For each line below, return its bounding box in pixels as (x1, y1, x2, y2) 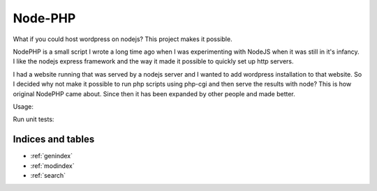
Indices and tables (13, 133, 95, 146)
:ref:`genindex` (30, 152, 73, 160)
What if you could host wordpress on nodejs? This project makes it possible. (13, 35, 233, 43)
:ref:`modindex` (30, 161, 75, 170)
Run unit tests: (13, 115, 54, 123)
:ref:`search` (30, 171, 66, 179)
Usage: (13, 102, 34, 111)
